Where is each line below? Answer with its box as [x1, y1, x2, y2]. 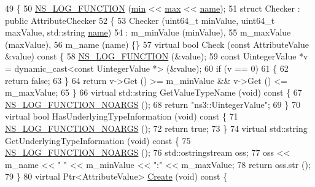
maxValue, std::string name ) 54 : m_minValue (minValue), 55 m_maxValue [5, 26, 291, 39]
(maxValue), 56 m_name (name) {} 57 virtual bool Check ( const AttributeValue [5, 37, 309, 50]
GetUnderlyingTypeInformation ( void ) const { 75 [5, 134, 191, 147]
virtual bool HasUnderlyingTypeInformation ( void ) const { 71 [5, 110, 238, 123]
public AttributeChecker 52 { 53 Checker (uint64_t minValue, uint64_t [5, 13, 275, 26]
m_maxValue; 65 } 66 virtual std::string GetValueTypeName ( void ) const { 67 [5, 86, 302, 99]
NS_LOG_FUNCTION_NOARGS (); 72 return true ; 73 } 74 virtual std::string [5, 121, 308, 134]
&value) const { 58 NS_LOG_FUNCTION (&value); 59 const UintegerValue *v [5, 50, 308, 63]
